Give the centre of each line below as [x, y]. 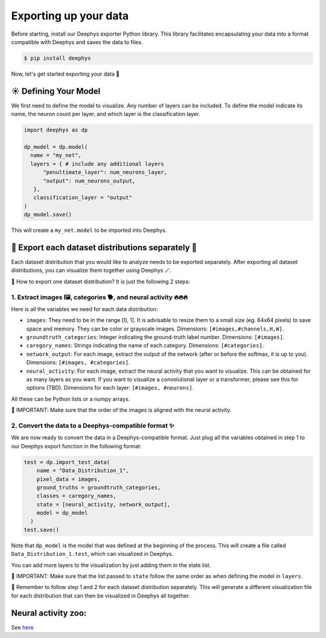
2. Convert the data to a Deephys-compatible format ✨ [93, 425]
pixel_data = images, [69, 479]
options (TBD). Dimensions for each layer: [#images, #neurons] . [110, 388]
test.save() [42, 530]
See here [22, 627]
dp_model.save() [48, 215]
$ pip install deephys [57, 58]
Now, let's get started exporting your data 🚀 [66, 74]
